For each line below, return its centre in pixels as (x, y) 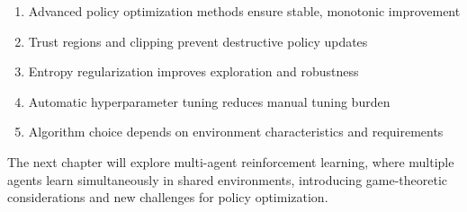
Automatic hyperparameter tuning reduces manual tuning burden (209, 101)
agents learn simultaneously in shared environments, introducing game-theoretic (228, 179)
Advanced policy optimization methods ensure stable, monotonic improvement (244, 11)
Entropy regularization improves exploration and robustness (193, 71)
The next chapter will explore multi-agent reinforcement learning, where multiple (231, 161)
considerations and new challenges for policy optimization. (168, 197)
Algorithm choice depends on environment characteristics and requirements (236, 132)
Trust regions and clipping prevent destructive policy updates (198, 41)
